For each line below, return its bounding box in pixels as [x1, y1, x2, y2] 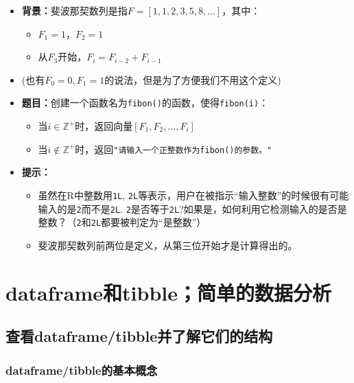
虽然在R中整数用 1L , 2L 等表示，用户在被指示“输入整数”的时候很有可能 [38, 187, 349, 202]
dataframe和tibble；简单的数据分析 [5, 278, 331, 306]
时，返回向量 [75, 119, 133, 133]
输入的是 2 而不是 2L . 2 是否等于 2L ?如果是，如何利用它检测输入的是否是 [38, 201, 347, 216]
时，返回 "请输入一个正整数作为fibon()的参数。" [75, 141, 272, 156]
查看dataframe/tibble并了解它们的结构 [5, 325, 273, 347]
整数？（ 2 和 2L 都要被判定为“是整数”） [38, 215, 206, 229]
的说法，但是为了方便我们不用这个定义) [104, 72, 281, 86]
